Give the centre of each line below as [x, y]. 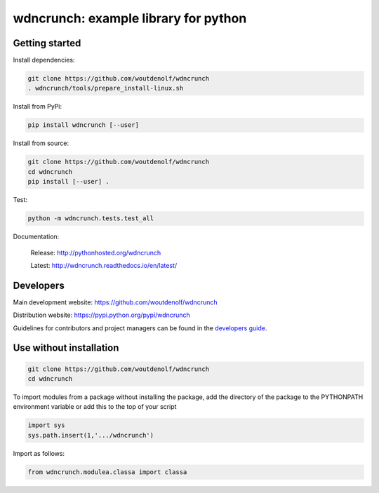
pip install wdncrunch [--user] [84, 125]
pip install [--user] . [69, 182]
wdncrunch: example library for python [130, 18]
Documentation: [36, 237]
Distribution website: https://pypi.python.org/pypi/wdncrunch [101, 315]
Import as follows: [39, 453]
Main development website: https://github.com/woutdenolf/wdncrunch [115, 302]
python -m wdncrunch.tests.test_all [91, 218]
